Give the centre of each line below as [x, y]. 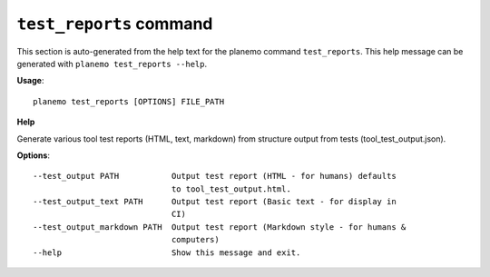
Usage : [30, 81]
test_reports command [115, 24]
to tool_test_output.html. [231, 189]
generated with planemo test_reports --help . [112, 64]
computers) [195, 240]
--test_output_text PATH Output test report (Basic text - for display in [215, 202]
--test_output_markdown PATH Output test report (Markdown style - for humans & [220, 227]
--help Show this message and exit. [167, 252]
